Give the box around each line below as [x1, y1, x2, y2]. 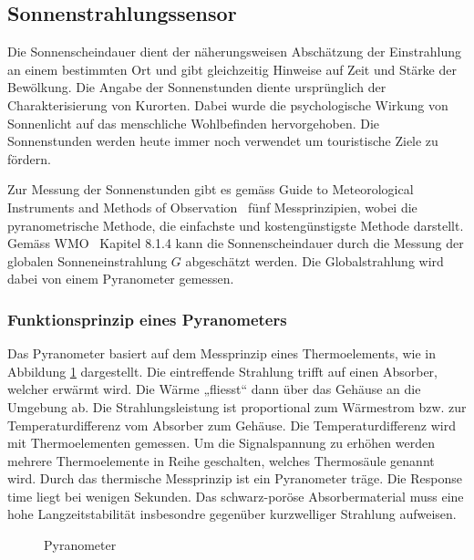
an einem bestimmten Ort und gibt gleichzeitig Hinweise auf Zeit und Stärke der [7, 59, 457, 78]
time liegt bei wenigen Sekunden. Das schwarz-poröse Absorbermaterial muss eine [7, 486, 464, 505]
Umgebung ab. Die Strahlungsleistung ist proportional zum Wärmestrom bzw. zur [7, 397, 467, 416]
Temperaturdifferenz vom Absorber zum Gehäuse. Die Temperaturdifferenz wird [7, 415, 456, 434]
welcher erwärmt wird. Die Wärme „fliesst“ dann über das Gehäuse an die [7, 379, 421, 399]
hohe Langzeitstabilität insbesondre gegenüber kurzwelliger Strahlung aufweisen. [7, 504, 457, 524]
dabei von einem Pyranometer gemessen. [7, 269, 234, 288]
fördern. [7, 149, 51, 168]
